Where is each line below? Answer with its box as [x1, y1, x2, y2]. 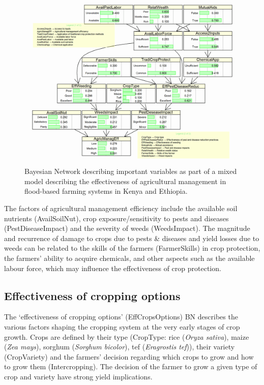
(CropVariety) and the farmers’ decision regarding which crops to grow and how [4, 351, 254, 362]
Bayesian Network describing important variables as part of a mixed [24, 166, 237, 176]
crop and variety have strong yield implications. [4, 371, 153, 381]
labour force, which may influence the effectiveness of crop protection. [4, 262, 221, 273]
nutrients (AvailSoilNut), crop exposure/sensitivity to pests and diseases [4, 213, 229, 223]
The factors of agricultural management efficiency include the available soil [4, 202, 238, 213]
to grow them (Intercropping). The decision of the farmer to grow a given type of [4, 361, 257, 372]
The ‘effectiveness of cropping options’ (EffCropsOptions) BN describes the [4, 311, 238, 322]
